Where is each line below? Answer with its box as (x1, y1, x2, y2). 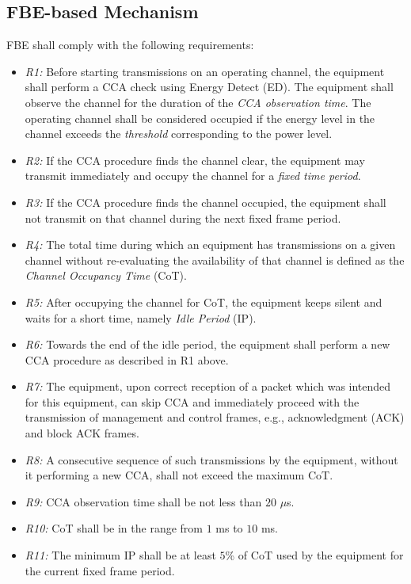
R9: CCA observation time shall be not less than (25, 493, 262, 510)
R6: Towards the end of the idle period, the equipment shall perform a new (25, 336, 390, 353)
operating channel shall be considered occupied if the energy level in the (25, 109, 375, 126)
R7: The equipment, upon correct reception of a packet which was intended (25, 378, 391, 395)
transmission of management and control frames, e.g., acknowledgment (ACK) (25, 409, 405, 426)
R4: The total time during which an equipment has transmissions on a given (25, 236, 396, 253)
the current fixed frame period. (25, 562, 175, 578)
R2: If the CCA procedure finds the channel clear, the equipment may (25, 151, 365, 168)
